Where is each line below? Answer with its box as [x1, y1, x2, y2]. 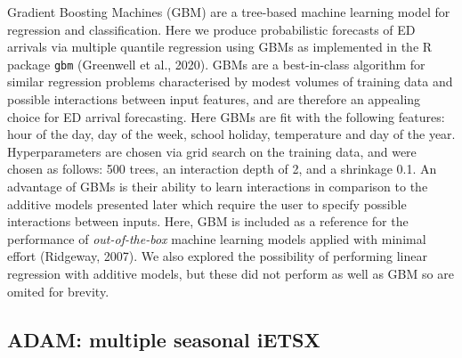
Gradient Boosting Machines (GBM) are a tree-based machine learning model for [7, 3, 450, 20]
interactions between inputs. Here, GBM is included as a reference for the [7, 212, 409, 231]
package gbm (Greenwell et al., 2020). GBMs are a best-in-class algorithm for [7, 54, 426, 73]
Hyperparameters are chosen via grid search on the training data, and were [7, 142, 417, 160]
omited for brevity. [7, 281, 109, 300]
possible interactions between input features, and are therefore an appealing [7, 90, 421, 109]
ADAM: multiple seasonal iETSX [7, 325, 320, 353]
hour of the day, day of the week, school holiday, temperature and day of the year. [7, 125, 456, 143]
